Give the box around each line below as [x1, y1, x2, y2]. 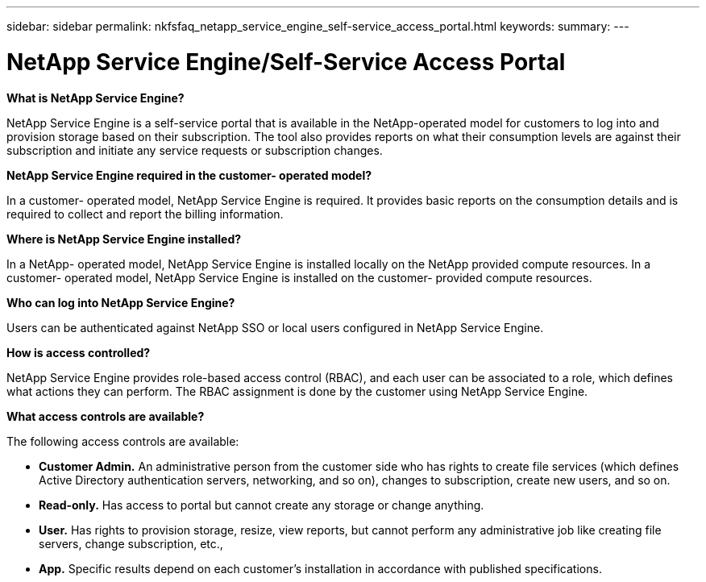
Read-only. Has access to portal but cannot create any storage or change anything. [39, 497, 484, 512]
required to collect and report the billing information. [6, 206, 284, 221]
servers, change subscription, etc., [39, 536, 223, 551]
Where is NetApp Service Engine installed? [6, 231, 242, 246]
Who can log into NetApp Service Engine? [6, 295, 235, 310]
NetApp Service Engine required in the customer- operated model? [6, 168, 372, 182]
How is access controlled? [6, 345, 151, 360]
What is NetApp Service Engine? [6, 90, 185, 105]
